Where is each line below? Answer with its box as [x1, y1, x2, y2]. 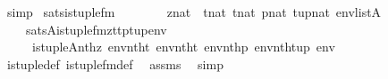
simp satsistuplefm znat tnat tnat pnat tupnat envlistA [6, 3, 382, 20]
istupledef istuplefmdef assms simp [6, 54, 224, 73]
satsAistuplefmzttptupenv [25, 20, 167, 38]
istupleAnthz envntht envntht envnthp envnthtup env [31, 37, 335, 56]
